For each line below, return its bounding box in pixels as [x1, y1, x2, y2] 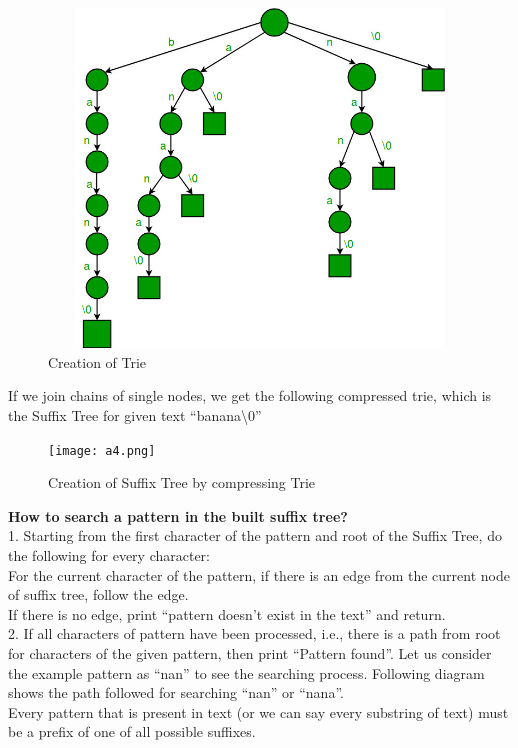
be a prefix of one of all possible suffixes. [8, 721, 256, 742]
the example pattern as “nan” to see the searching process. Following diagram [8, 662, 485, 683]
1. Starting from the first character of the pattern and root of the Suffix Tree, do [8, 525, 502, 546]
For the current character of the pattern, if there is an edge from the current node [8, 564, 510, 585]
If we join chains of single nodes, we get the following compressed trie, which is [8, 385, 492, 406]
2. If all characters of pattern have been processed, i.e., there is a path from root [8, 623, 501, 644]
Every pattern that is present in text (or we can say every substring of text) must [8, 701, 509, 722]
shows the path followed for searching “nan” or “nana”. [8, 682, 344, 703]
